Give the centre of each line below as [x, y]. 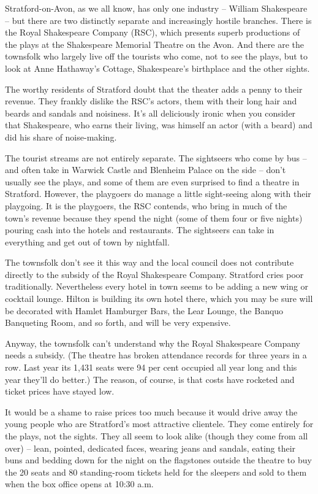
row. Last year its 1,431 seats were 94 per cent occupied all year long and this [151, 367]
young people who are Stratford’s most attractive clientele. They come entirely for [159, 424]
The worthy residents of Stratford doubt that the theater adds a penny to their [154, 89]
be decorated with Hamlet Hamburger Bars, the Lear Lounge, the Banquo [144, 310]
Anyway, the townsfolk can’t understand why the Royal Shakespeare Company [153, 343]
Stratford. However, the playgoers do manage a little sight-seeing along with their [158, 194]
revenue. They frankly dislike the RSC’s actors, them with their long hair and [151, 101]
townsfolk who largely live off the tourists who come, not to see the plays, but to [156, 56]
